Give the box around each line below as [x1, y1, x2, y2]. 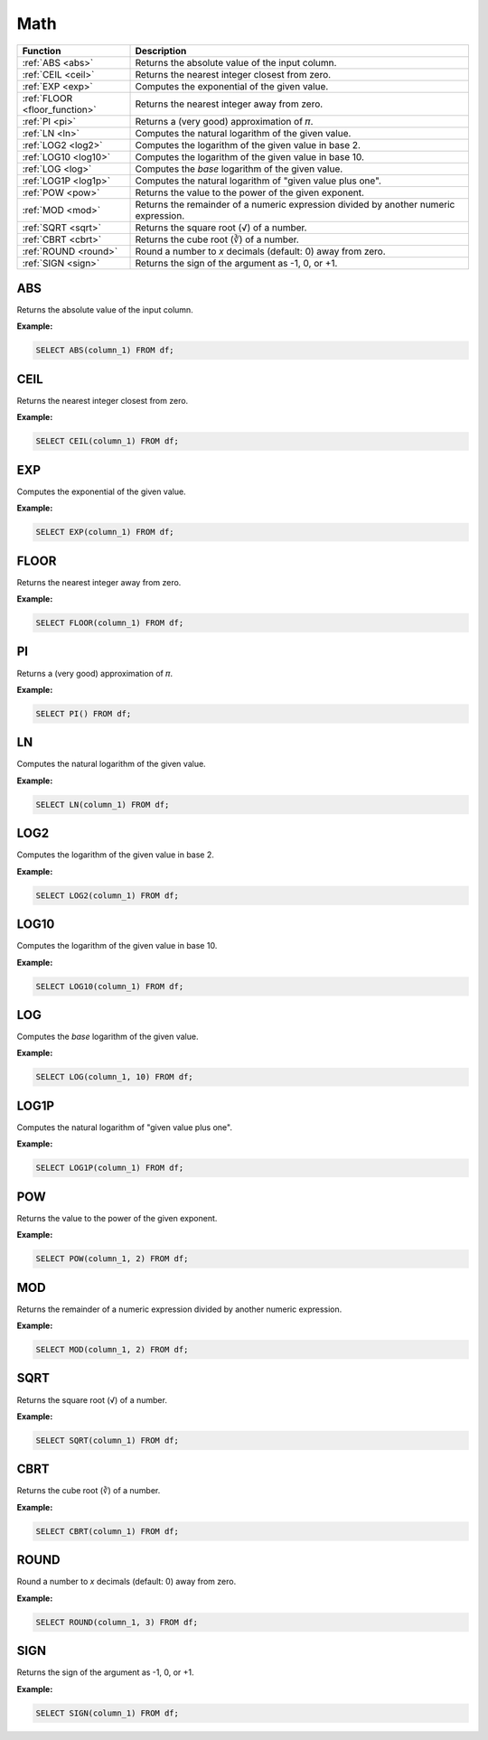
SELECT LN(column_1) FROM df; [35, 800, 170, 809]
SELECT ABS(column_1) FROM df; [35, 345, 175, 356]
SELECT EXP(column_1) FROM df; [35, 527, 175, 538]
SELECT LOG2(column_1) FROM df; [35, 890, 180, 901]
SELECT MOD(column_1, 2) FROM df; [35, 1344, 189, 1355]
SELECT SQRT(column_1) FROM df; [35, 1435, 180, 1445]
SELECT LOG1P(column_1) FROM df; [35, 1163, 184, 1174]
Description [135, 44, 187, 57]
